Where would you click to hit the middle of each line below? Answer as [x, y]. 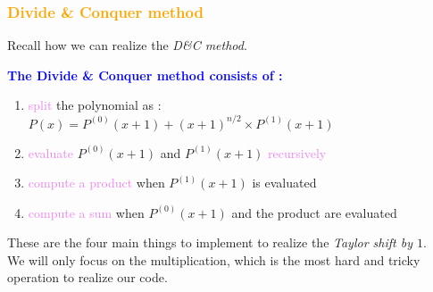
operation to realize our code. [87, 277]
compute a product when [96, 183]
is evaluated [284, 183]
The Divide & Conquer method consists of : [145, 75]
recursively [297, 152]
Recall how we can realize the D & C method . [127, 45]
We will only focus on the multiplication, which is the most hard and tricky [214, 259]
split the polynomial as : [95, 105]
